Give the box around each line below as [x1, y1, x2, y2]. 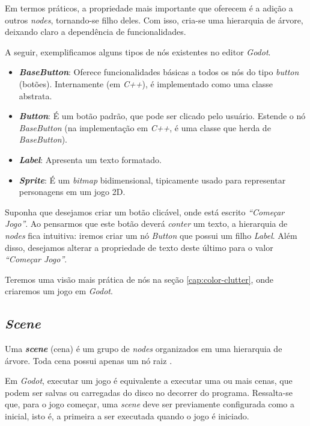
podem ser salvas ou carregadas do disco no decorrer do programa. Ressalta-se [5, 386, 293, 398]
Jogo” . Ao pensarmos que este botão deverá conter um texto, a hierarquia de [5, 217, 288, 230]
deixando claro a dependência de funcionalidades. [5, 25, 186, 38]
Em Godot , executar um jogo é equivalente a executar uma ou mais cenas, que [5, 374, 293, 387]
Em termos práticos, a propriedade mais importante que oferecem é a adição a [5, 2, 293, 14]
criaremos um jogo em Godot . [5, 285, 113, 297]
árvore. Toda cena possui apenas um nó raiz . [5, 354, 172, 366]
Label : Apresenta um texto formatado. [19, 153, 162, 165]
